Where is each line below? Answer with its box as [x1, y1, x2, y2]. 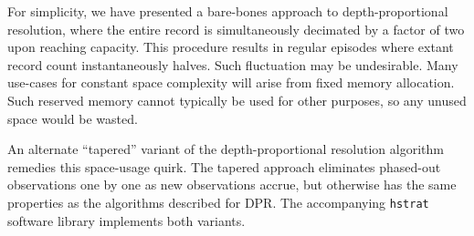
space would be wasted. [7, 108, 138, 128]
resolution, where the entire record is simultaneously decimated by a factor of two [7, 19, 465, 38]
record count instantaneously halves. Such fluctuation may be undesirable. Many [7, 55, 458, 74]
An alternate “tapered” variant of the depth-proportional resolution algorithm [7, 139, 444, 159]
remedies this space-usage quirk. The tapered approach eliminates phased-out [7, 157, 441, 176]
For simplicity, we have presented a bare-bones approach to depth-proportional [7, 2, 448, 20]
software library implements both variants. [7, 210, 246, 230]
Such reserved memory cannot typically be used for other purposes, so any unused [7, 90, 467, 109]
